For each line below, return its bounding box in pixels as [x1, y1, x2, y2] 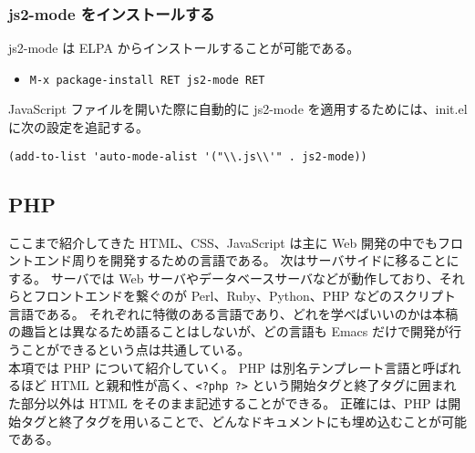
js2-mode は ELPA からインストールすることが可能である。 [8, 38, 360, 57]
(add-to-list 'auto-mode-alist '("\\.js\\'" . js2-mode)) [8, 149, 367, 163]
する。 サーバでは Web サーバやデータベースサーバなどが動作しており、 [8, 268, 439, 287]
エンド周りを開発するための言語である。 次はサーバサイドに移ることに [33, 251, 460, 270]
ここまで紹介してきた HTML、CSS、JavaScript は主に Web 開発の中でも [8, 232, 438, 252]
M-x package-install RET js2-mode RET [29, 73, 265, 87]
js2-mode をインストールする [8, 2, 215, 25]
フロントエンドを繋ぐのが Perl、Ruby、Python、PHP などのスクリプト [33, 286, 457, 305]
